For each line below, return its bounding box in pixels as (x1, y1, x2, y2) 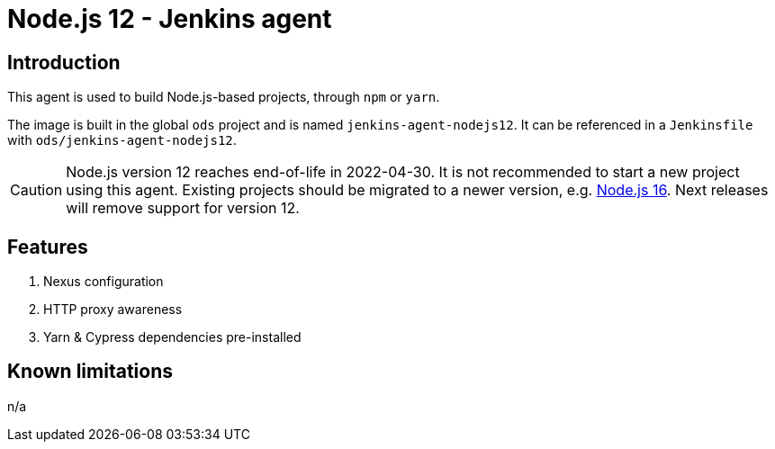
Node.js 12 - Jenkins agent (7, 4, 332, 34)
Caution (10, 181, 63, 200)
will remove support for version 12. (66, 199, 300, 218)
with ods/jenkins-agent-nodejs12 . (7, 132, 237, 148)
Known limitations (7, 360, 173, 383)
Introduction (7, 50, 121, 74)
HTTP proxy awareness (43, 301, 183, 318)
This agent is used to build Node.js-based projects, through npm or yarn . (7, 89, 440, 105)
